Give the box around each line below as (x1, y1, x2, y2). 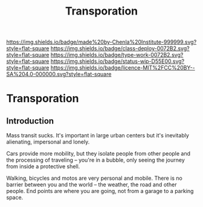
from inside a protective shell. (6, 163, 80, 170)
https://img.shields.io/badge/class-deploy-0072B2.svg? (50, 45, 190, 52)
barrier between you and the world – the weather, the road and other (6, 181, 177, 188)
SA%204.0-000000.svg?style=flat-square (6, 71, 112, 78)
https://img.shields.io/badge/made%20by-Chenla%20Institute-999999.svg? (6, 38, 197, 46)
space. (6, 194, 24, 201)
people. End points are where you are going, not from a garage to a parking (6, 188, 194, 195)
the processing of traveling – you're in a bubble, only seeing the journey (6, 156, 185, 164)
